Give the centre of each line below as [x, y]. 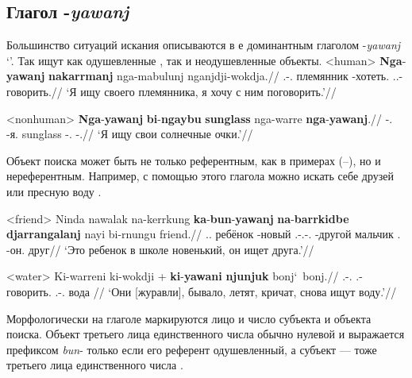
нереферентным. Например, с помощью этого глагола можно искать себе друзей [200, 176]
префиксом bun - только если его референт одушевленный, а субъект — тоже [192, 349]
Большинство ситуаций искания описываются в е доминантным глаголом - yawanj [204, 45]
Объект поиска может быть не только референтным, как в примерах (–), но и [194, 160]
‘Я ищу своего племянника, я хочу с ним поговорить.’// [201, 91]
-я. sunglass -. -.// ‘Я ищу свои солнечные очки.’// [130, 134]
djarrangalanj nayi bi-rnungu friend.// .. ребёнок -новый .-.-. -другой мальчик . [204, 234]
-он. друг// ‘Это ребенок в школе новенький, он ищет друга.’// [160, 249]
